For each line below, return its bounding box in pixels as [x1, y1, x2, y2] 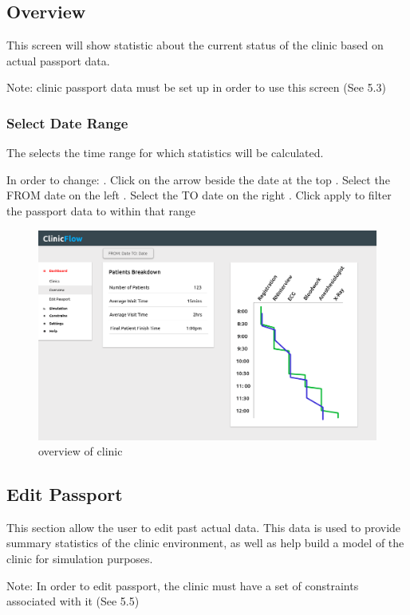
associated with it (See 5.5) [6, 593, 140, 609]
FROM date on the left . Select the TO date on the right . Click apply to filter [6, 187, 392, 203]
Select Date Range [6, 112, 128, 132]
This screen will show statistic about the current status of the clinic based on [6, 37, 384, 53]
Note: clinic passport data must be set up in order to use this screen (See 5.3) [6, 79, 386, 96]
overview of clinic [38, 443, 123, 459]
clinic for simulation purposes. [6, 550, 153, 567]
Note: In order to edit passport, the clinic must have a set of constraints [6, 577, 359, 593]
